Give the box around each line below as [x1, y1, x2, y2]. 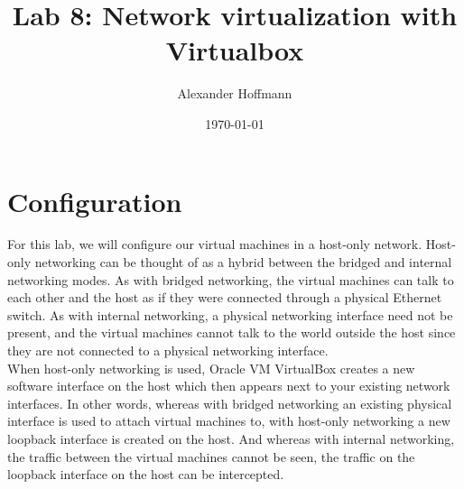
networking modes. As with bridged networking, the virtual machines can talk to [7, 270, 454, 289]
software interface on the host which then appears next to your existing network [7, 376, 450, 395]
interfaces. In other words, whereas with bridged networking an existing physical [7, 393, 452, 412]
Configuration [7, 182, 182, 219]
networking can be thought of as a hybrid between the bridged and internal [34, 253, 452, 272]
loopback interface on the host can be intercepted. [7, 465, 284, 484]
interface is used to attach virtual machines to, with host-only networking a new [7, 411, 450, 430]
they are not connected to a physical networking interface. [7, 341, 329, 359]
